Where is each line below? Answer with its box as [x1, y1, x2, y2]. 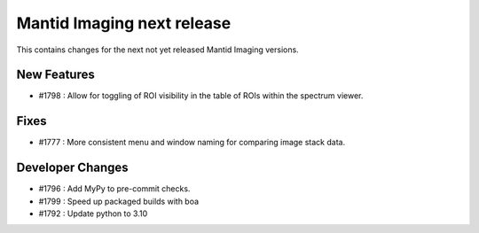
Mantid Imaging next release [16, 13, 232, 33]
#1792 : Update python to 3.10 [38, 208, 148, 219]
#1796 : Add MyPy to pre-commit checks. [38, 183, 191, 194]
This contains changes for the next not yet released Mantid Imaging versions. [16, 44, 299, 55]
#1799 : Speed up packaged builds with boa [38, 196, 200, 206]
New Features [16, 67, 95, 82]
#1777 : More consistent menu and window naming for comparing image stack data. [38, 137, 346, 148]
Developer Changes [16, 160, 129, 175]
